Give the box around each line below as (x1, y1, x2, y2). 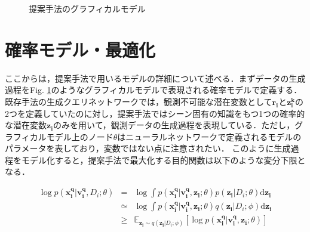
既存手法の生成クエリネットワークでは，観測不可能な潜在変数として (5, 95, 272, 107)
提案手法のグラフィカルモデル (29, 2, 146, 14)
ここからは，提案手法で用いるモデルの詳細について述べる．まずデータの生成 (5, 72, 306, 84)
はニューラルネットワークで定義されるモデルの (117, 130, 302, 143)
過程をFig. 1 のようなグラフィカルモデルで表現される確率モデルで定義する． (5, 83, 302, 96)
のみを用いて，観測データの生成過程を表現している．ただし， (53, 119, 295, 131)
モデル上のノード (46, 130, 113, 143)
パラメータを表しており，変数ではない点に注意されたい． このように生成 (5, 142, 291, 154)
